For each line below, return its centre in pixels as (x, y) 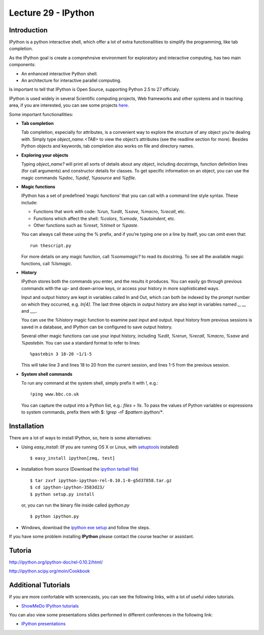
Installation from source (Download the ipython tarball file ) (80, 469)
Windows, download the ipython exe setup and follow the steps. (86, 527)
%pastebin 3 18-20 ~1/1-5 (61, 354)
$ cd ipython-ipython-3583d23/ (67, 487)
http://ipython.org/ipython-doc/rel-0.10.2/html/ (56, 562)
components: (22, 65)
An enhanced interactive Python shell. (59, 73)
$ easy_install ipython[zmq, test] (73, 458)
